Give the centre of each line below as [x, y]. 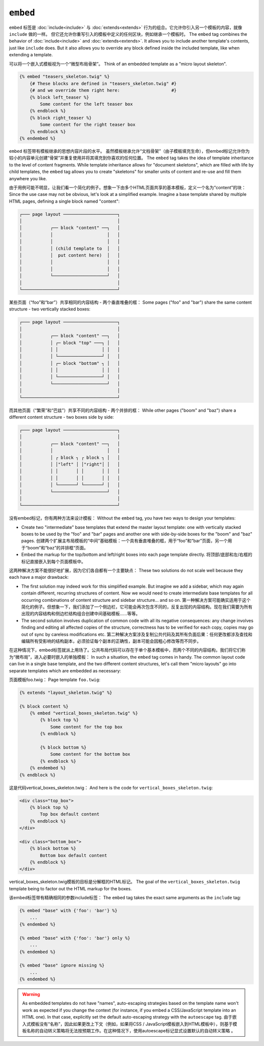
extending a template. [31, 55]
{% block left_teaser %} [59, 97]
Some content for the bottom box [90, 754]
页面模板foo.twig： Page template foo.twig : [55, 679]
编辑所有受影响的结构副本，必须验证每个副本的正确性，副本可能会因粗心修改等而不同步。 [111, 641]
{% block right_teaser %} [61, 118]
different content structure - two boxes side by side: [62, 417]
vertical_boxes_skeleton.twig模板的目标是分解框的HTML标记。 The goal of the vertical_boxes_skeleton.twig [125, 882]
